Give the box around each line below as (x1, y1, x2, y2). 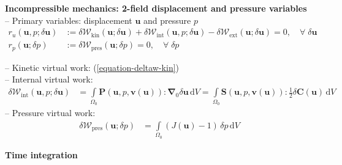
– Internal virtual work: (5, 73, 93, 86)
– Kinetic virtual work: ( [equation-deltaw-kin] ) (5, 61, 180, 73)
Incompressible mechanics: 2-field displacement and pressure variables (5, 2, 307, 14)
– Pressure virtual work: (5, 106, 96, 119)
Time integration (5, 148, 78, 161)
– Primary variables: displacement (5, 13, 132, 26)
